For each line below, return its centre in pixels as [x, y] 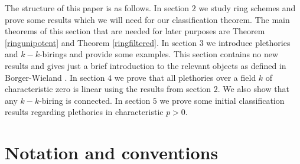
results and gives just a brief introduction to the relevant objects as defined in [146, 65]
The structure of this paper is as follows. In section [97, 8]
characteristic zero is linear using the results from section [108, 89]
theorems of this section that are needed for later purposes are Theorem [135, 31]
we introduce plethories [248, 42]
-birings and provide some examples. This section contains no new [159, 54]
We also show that [256, 89]
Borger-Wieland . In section [55, 77]
